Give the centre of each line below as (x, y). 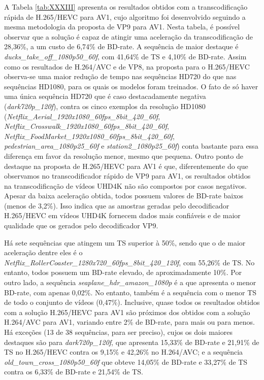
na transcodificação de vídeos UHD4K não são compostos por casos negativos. (126, 185)
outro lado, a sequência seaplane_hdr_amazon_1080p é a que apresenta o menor (130, 282)
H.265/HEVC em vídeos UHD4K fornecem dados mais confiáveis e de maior (122, 215)
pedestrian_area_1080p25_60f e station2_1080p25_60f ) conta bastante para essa (131, 146)
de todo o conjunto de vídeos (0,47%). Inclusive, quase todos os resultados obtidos (132, 302)
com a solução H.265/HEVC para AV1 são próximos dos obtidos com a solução (127, 312)
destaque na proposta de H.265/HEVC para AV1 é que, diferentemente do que (126, 166)
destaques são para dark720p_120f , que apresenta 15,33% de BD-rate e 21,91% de (132, 342)
